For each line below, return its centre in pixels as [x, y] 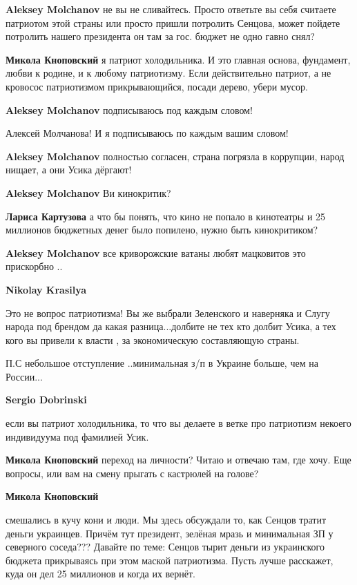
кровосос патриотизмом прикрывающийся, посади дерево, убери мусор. [157, 86]
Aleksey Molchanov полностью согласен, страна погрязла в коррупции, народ [175, 156]
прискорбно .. [34, 266]
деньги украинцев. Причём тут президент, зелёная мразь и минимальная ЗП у [170, 533]
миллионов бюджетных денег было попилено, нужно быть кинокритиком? [162, 230]
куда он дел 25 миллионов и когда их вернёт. [101, 574]
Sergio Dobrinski [46, 400]
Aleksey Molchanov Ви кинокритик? [88, 192]
